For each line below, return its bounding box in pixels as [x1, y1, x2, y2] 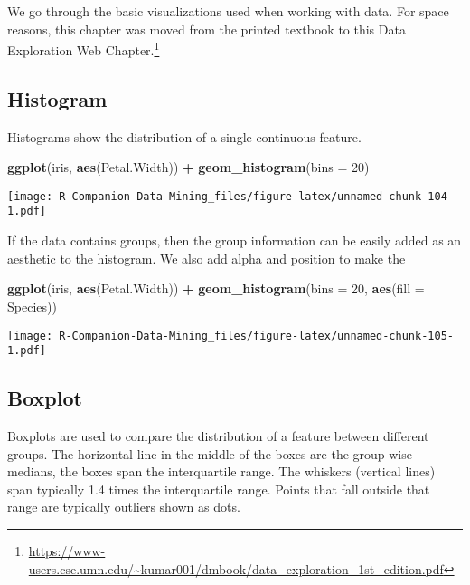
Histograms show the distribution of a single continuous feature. [7, 127, 362, 146]
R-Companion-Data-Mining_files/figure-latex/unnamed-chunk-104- [59, 189, 454, 203]
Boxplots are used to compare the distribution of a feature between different [7, 427, 429, 446]
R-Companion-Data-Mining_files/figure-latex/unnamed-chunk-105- [59, 329, 454, 342]
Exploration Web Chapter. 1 [7, 38, 160, 59]
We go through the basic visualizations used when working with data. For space [7, 2, 449, 20]
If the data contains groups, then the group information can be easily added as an [7, 231, 462, 250]
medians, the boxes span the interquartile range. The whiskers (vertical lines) [7, 462, 436, 481]
